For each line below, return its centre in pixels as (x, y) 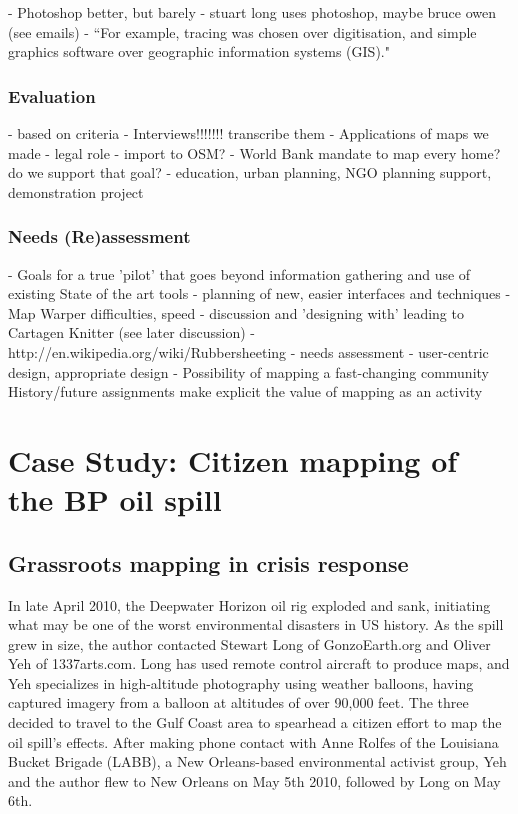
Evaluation (52, 95)
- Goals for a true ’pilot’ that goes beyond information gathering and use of (239, 273)
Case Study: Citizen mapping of (233, 459)
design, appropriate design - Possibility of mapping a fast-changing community (248, 371)
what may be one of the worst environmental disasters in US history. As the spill (256, 624)
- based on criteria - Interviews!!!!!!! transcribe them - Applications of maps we (248, 133)
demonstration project (76, 191)
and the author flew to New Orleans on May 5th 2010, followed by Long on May (254, 780)
